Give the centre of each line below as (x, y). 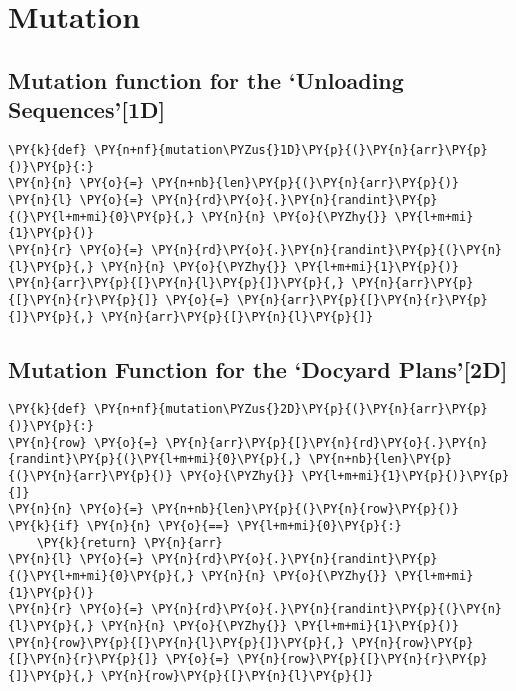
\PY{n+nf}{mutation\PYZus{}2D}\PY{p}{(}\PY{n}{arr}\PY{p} (290, 409)
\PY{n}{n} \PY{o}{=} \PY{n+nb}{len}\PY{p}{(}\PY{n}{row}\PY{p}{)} (234, 509)
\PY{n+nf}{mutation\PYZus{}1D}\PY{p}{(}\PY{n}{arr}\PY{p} (290, 149)
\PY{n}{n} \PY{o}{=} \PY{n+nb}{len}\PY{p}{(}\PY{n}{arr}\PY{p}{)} (234, 183)
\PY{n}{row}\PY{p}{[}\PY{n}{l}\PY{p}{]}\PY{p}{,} (176, 642)
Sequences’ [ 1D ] (87, 109)
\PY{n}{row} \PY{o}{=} (83, 442)
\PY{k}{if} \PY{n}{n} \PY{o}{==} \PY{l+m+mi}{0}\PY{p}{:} (205, 525)
